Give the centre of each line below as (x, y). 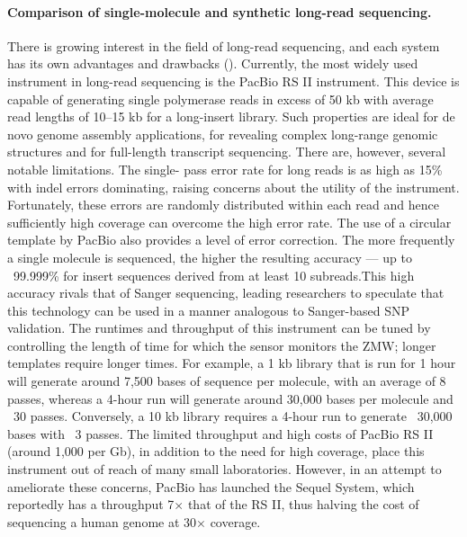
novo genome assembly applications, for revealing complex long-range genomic (223, 134)
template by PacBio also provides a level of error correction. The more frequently (231, 240)
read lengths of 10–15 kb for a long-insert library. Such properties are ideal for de (231, 116)
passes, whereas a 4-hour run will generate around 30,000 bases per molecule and (230, 398)
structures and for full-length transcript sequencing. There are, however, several (227, 152)
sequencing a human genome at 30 (102, 521)
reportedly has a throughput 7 (91, 504)
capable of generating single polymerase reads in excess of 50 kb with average (220, 98)
